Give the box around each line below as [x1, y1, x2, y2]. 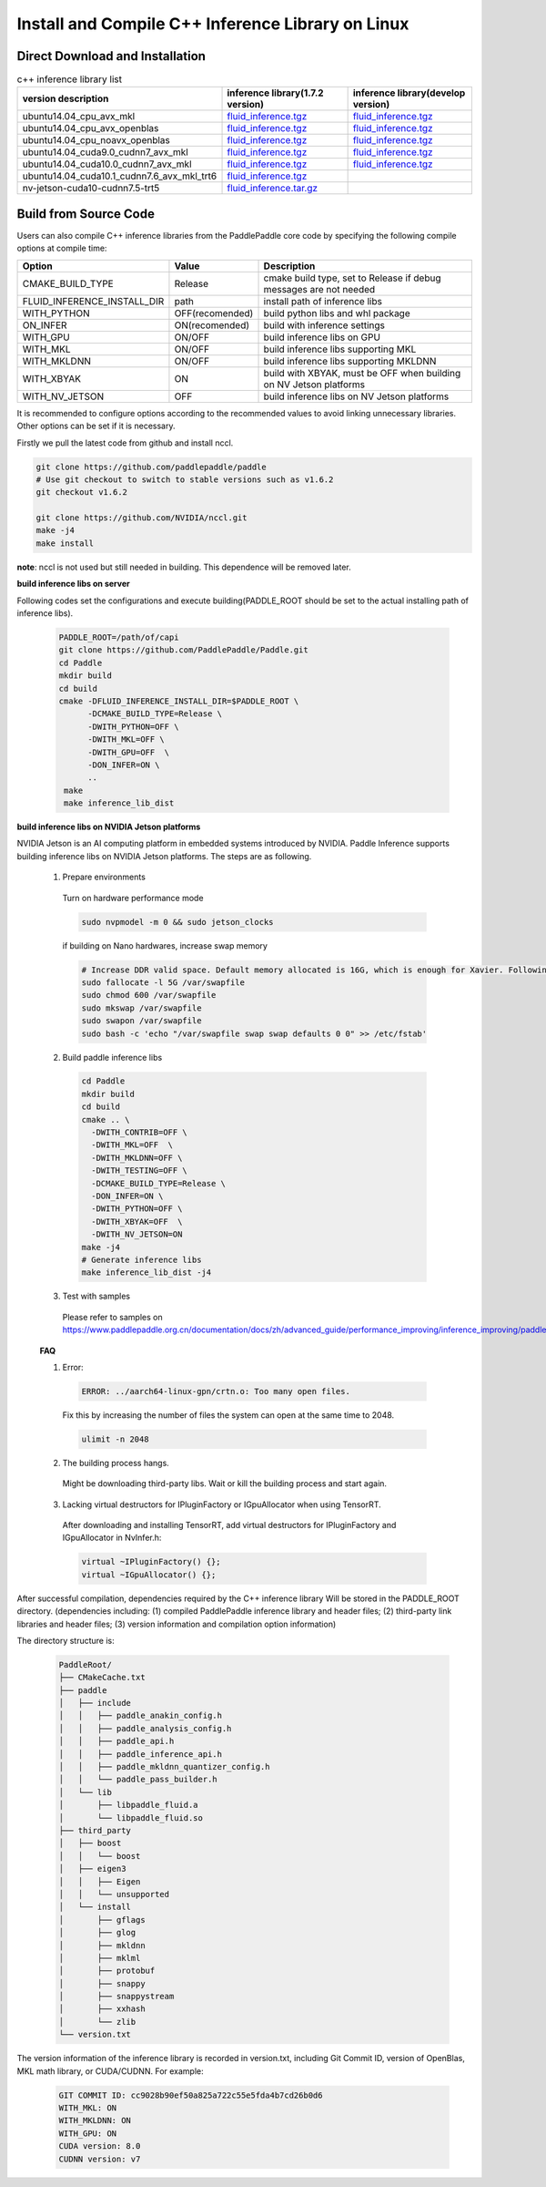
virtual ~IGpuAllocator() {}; [81, 1569, 217, 1580]
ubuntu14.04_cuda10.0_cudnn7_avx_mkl [22, 158, 192, 170]
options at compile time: [16, 242, 107, 254]
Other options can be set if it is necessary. [16, 420, 176, 432]
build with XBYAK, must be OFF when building [263, 366, 461, 379]
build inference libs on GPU [263, 331, 381, 344]
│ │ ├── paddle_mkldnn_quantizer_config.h [58, 1761, 270, 1772]
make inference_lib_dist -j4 [81, 1268, 212, 1278]
